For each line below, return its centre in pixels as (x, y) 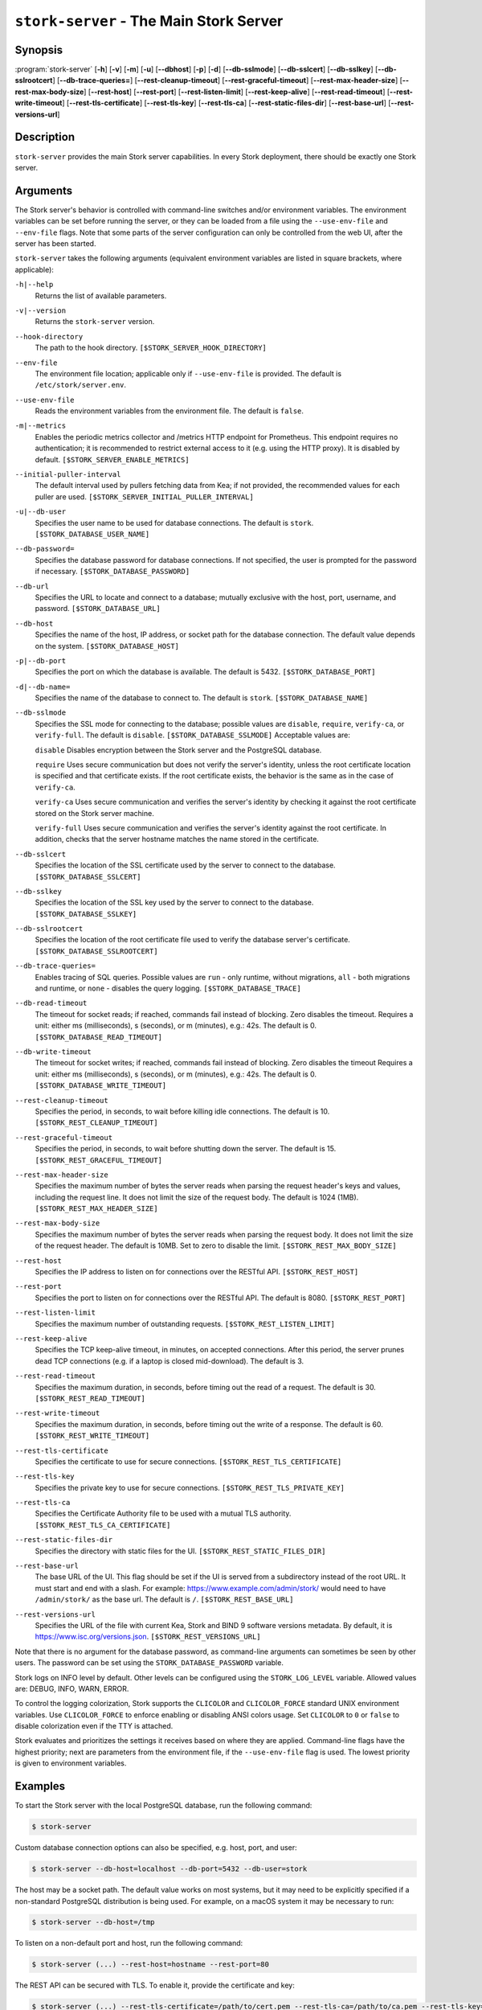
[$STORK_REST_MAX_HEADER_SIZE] (96, 1209)
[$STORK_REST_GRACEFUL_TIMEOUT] (98, 1160)
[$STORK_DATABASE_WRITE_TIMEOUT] (101, 1086)
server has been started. (55, 244)
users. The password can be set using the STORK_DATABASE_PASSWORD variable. (149, 1663)
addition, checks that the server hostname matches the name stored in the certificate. (177, 839)
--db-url (32, 586)
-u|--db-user (41, 512)
